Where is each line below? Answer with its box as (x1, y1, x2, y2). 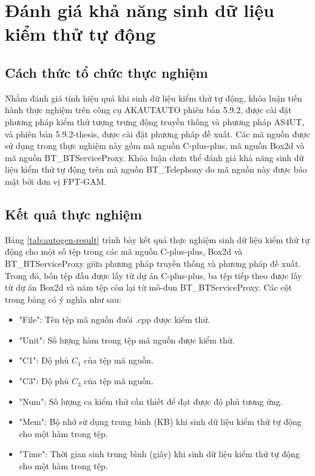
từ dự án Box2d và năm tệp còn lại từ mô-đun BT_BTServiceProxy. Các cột (5, 281, 292, 294)
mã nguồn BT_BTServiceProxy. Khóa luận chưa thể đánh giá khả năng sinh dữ (5, 151, 304, 164)
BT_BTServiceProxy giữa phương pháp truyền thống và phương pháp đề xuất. (5, 257, 301, 269)
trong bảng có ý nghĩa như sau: (5, 292, 121, 305)
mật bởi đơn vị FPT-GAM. (5, 174, 107, 187)
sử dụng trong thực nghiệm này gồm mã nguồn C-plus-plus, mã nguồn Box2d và (5, 139, 305, 152)
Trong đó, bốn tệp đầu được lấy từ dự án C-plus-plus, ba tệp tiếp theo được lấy (5, 269, 302, 281)
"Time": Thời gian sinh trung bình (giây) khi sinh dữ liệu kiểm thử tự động (19, 447, 300, 460)
